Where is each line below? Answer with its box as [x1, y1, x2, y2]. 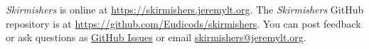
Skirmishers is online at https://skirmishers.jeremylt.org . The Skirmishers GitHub [6, 2, 364, 16]
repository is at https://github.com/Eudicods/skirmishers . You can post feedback [6, 16, 361, 31]
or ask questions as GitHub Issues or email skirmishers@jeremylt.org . [6, 30, 306, 45]
